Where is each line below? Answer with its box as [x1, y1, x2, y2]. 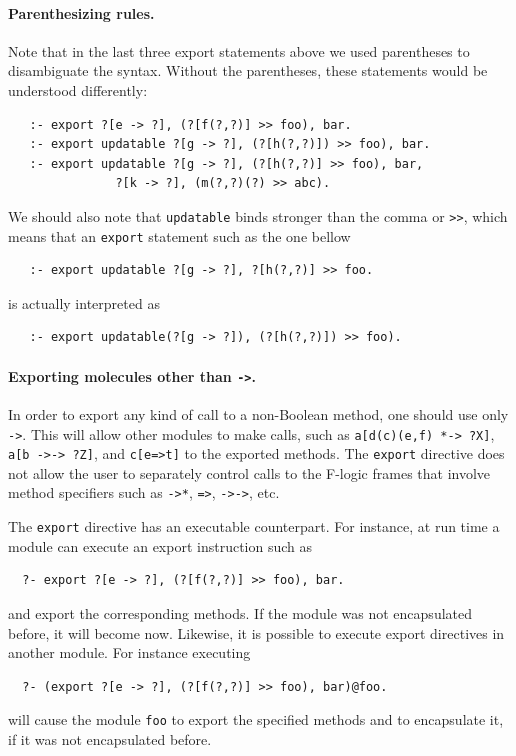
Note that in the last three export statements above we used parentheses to [8, 40, 470, 61]
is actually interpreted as [8, 292, 160, 313]
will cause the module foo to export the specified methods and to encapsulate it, [8, 709, 504, 730]
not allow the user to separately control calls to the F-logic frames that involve [8, 462, 491, 483]
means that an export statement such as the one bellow [8, 225, 351, 246]
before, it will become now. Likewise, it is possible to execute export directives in [8, 622, 505, 643]
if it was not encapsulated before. [8, 728, 212, 749]
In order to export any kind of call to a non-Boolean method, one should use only [8, 403, 509, 424]
